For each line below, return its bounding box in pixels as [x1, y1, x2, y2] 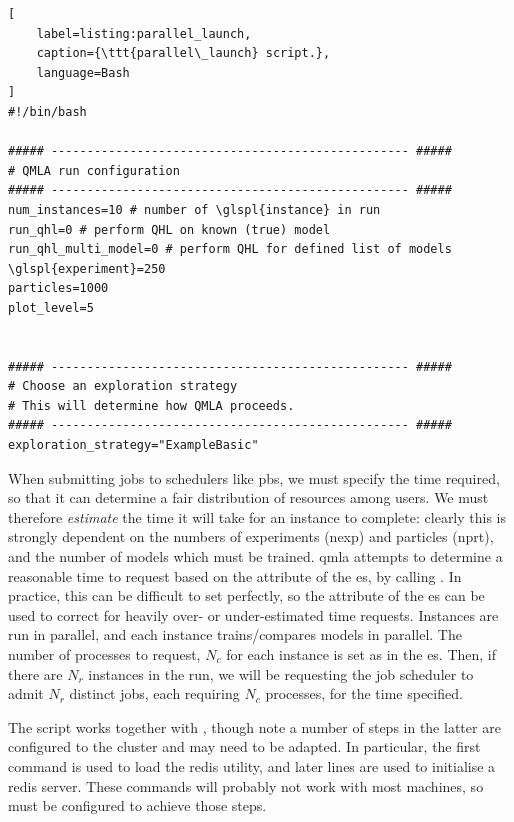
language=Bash [36, 65, 130, 80]
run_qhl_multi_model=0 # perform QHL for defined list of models [8, 242, 452, 257]
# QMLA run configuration [8, 163, 180, 178]
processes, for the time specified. [265, 683, 463, 704]
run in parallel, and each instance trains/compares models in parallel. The [8, 624, 462, 645]
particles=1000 [8, 281, 109, 296]
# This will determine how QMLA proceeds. [8, 398, 295, 413]
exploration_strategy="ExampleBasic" [8, 438, 259, 453]
